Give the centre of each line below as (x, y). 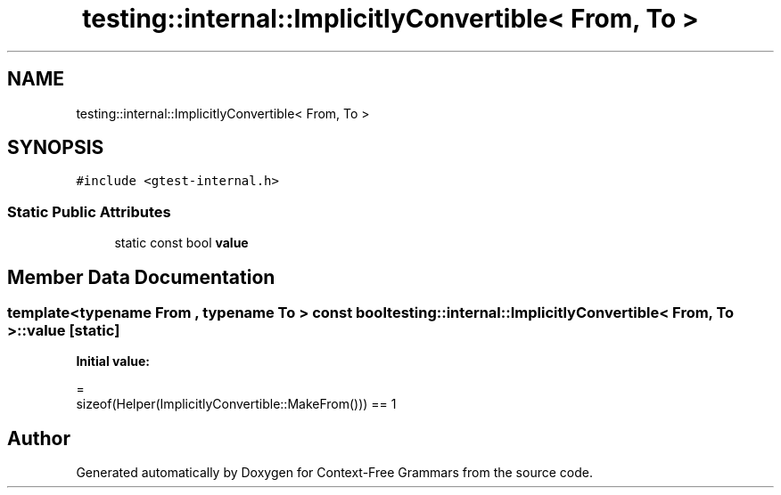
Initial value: (113, 361)
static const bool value (181, 243)
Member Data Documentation (141, 277)
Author (39, 438)
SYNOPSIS (56, 148)
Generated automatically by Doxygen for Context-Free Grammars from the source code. (334, 473)
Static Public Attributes (89, 211)
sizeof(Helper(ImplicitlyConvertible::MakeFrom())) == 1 (236, 404)
